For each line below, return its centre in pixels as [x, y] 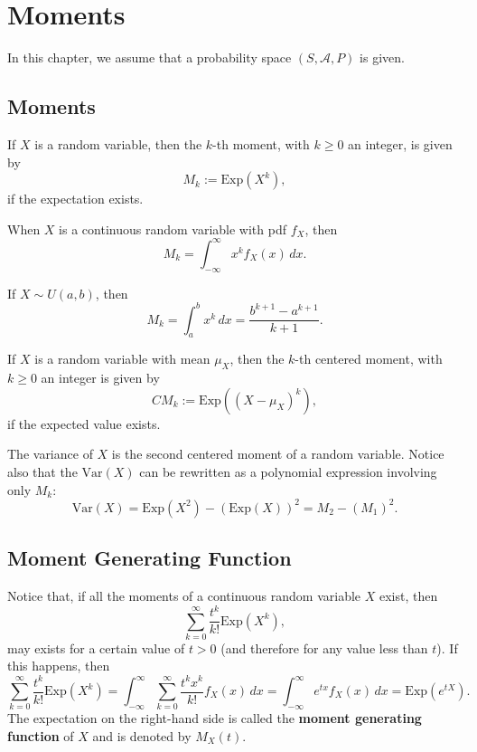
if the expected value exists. [84, 423]
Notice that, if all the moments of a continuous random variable [184, 595]
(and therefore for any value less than [324, 647]
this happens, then [59, 666]
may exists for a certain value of [96, 647]
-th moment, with [261, 143]
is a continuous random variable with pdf [173, 228]
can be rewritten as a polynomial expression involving [288, 472]
